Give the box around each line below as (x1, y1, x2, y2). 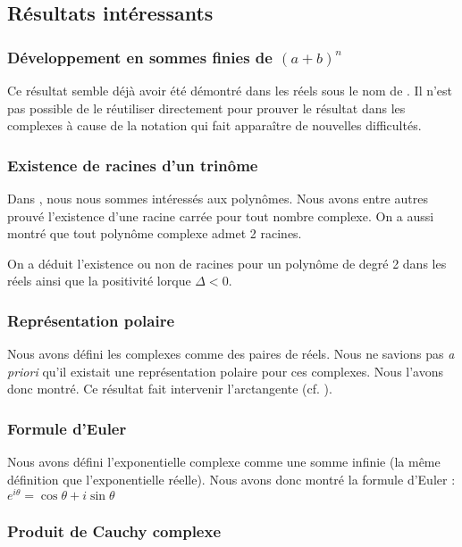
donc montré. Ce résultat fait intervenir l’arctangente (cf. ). (7, 379, 332, 398)
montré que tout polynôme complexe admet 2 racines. (7, 224, 302, 243)
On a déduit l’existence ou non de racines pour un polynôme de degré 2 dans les (7, 253, 447, 272)
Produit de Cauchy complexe (7, 520, 222, 543)
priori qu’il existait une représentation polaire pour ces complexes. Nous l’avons (7, 361, 444, 380)
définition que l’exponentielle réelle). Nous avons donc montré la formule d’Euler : (7, 469, 456, 488)
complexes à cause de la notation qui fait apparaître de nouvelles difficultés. (7, 116, 422, 135)
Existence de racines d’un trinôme (7, 153, 258, 176)
